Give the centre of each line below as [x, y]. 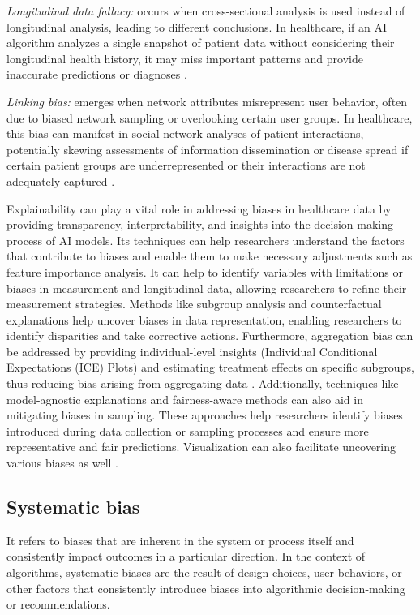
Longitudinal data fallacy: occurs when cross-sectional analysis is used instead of [206, 11]
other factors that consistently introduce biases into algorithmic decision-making [206, 588]
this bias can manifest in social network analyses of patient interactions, [185, 133]
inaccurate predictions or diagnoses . [97, 74]
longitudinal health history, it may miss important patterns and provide [185, 58]
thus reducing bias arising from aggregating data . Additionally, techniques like [203, 383]
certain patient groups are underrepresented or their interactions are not [186, 165]
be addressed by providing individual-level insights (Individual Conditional [192, 351]
